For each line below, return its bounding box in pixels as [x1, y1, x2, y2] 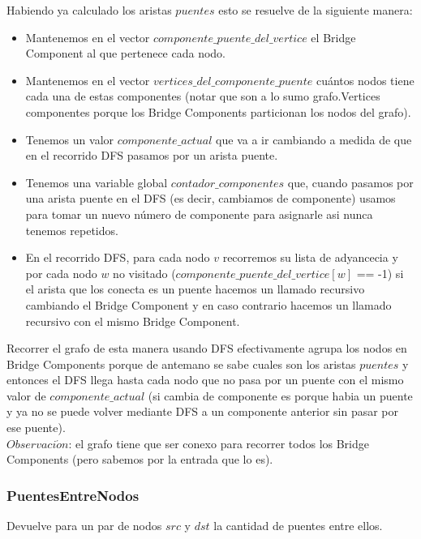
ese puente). [6, 419, 66, 436]
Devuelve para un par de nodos [6, 517, 162, 534]
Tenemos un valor [25, 130, 114, 148]
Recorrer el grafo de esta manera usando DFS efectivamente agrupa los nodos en [6, 340, 407, 357]
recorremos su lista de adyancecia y [222, 249, 398, 266]
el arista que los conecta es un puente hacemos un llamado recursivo [25, 280, 365, 297]
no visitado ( [113, 264, 176, 281]
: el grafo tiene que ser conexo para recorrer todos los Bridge [68, 434, 369, 451]
